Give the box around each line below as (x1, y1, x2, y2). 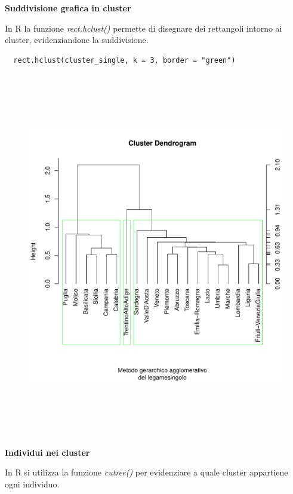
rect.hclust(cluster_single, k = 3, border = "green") (13, 56, 236, 65)
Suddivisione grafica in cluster (5, 2, 131, 14)
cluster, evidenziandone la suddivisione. (5, 33, 149, 46)
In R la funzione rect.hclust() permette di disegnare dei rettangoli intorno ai (5, 22, 282, 34)
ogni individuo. (5, 477, 60, 490)
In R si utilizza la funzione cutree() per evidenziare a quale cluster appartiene (5, 466, 288, 478)
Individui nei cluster (5, 446, 90, 458)
